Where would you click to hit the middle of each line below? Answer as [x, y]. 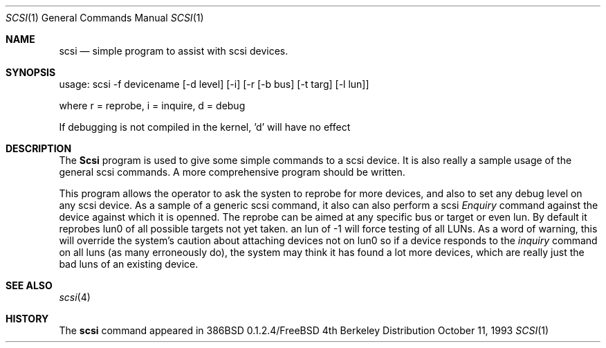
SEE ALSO [29, 285]
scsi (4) [75, 297]
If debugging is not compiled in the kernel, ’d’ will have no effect [205, 127]
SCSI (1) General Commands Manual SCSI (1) [105, 18]
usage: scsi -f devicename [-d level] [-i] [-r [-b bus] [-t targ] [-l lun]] [214, 84]
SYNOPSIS [31, 72]
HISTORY [27, 319]
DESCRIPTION [39, 148]
